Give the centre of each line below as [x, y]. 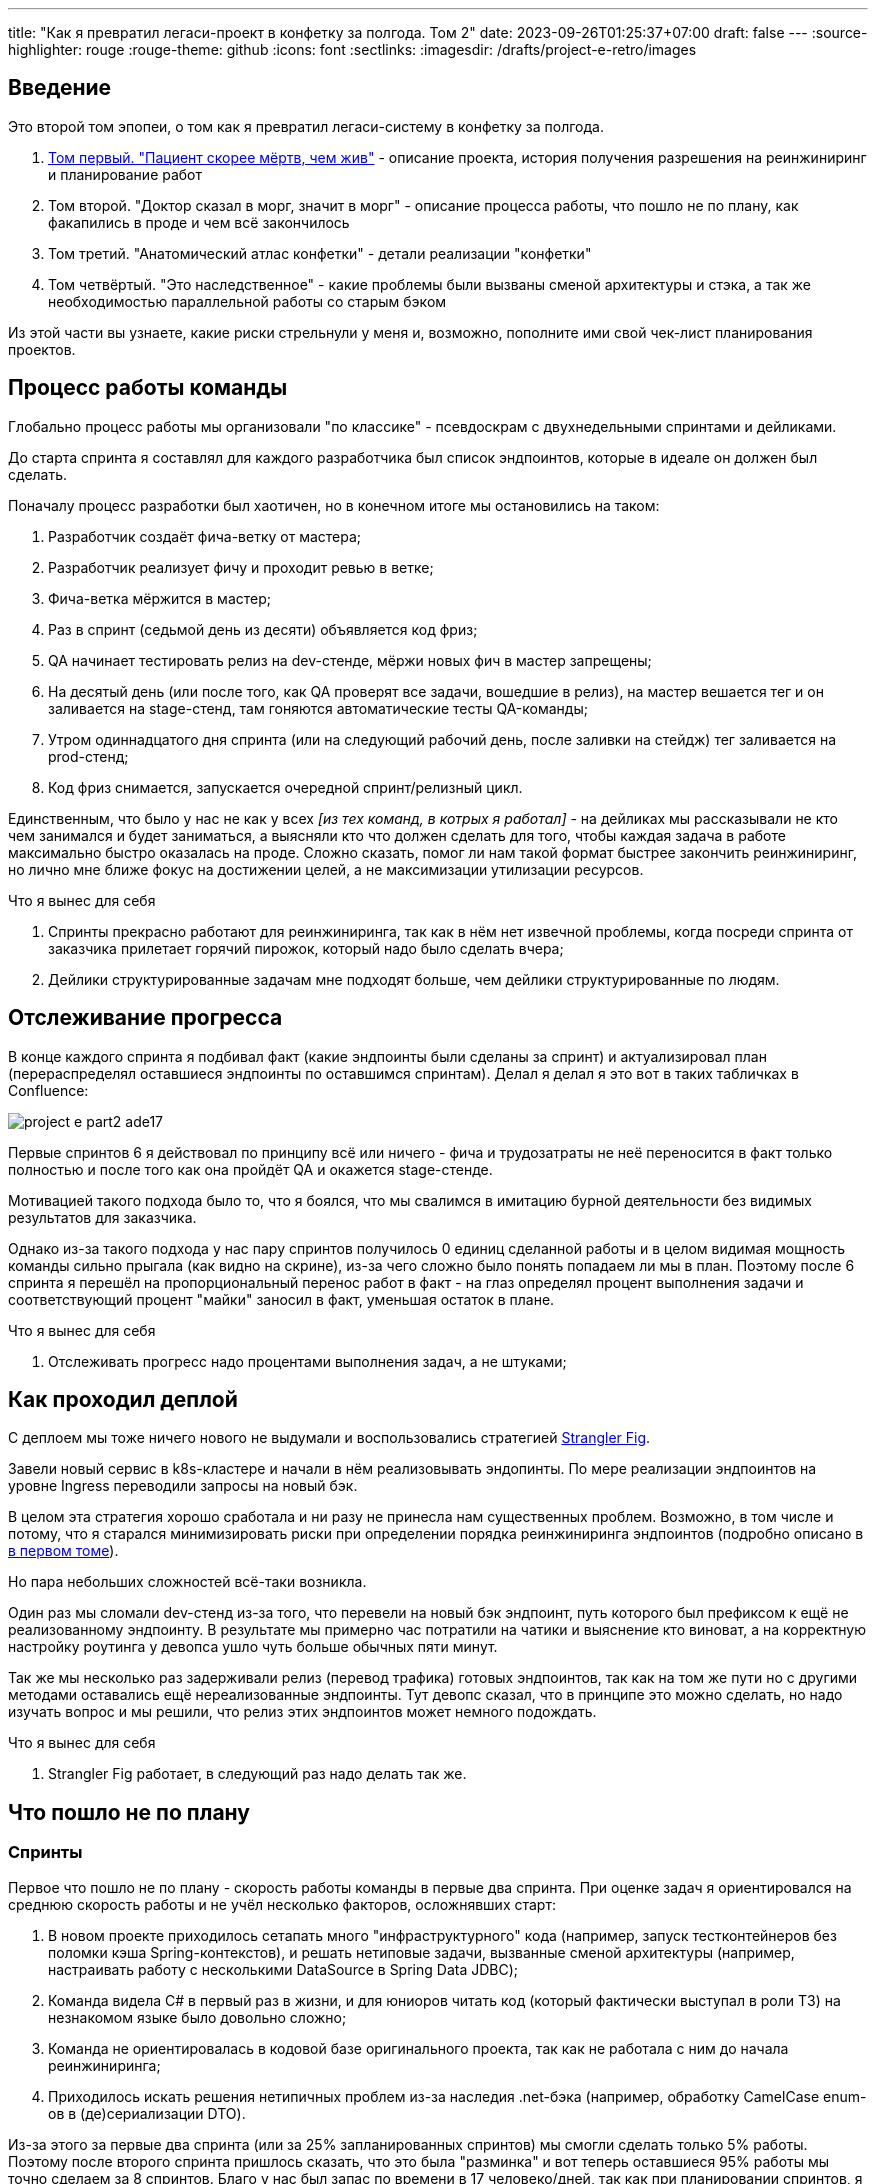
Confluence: [48, 1090]
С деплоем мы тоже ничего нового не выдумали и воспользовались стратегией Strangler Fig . [329, 1438]
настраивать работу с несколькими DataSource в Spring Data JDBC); [283, 1969]
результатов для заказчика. [102, 1217]
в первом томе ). [63, 1551]
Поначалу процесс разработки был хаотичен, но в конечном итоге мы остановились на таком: [334, 505]
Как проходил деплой [123, 1399]
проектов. [42, 349]
